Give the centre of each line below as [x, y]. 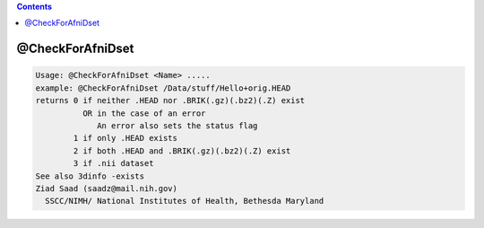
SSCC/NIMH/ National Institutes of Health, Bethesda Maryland [185, 201]
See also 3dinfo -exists [90, 176]
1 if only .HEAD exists [125, 138]
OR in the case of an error [144, 113]
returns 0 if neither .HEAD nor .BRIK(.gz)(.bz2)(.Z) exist [170, 101]
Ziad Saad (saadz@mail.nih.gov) [107, 188]
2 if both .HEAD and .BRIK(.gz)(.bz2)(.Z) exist [182, 151]
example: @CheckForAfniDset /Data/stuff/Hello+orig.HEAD [163, 88]
